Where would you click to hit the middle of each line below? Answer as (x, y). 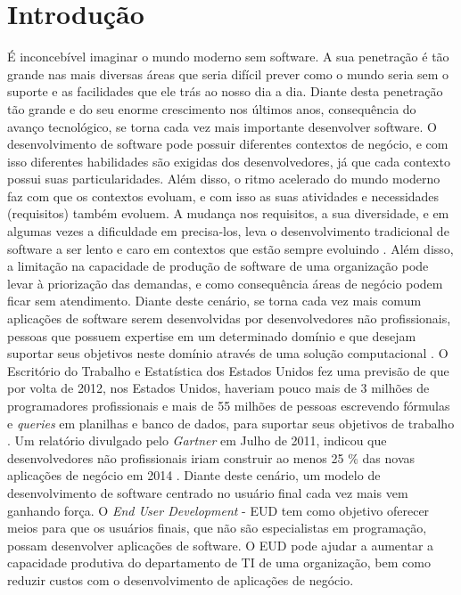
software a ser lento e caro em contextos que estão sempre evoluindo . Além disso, (230, 248)
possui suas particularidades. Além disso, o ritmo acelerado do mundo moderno (224, 179)
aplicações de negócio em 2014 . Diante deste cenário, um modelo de (194, 475)
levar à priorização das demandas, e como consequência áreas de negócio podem (225, 283)
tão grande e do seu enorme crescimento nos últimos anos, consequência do (212, 108)
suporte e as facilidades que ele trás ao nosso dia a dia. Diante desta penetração (225, 91)
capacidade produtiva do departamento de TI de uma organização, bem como (219, 562)
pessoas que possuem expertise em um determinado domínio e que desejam (212, 335)
